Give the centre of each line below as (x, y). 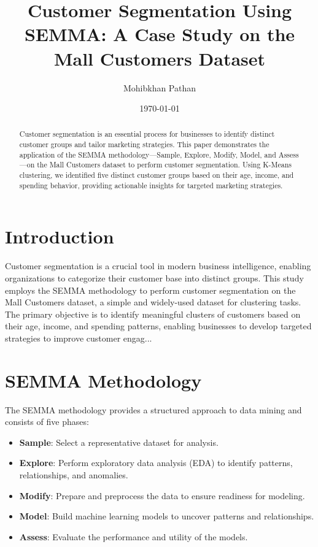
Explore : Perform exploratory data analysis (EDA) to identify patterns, (156, 463)
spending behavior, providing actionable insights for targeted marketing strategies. (151, 185)
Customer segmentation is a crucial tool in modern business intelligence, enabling (158, 266)
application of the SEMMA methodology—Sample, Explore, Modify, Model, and (148, 154)
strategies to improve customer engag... (79, 338)
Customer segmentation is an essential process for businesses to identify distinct (147, 134)
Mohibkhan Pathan (160, 87)
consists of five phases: (47, 422)
